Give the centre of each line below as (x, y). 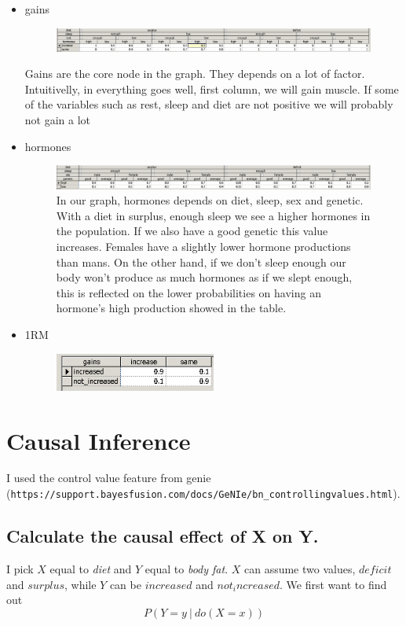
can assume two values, (300, 568)
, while (80, 584)
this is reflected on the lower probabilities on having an (188, 292)
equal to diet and (91, 568)
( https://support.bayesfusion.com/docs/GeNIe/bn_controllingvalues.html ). (203, 493)
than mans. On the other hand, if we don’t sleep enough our (201, 261)
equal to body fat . (187, 568)
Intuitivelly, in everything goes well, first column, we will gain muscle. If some (212, 88)
